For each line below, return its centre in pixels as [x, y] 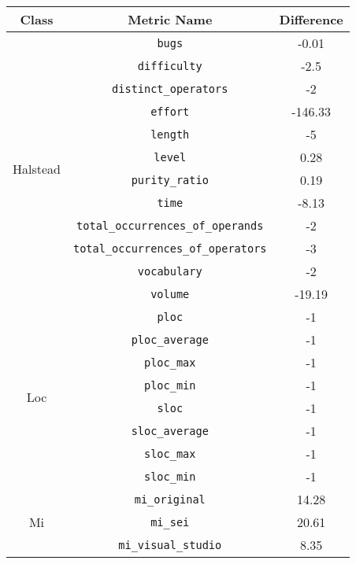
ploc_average [170, 339]
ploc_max [170, 362]
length [170, 134]
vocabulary [170, 271]
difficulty [170, 66]
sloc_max [170, 453]
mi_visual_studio [170, 545]
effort [170, 111]
